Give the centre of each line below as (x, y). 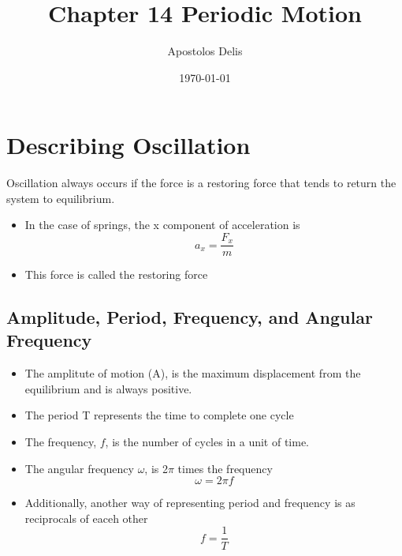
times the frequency (225, 468)
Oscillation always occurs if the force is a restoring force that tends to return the (201, 183)
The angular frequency (79, 468)
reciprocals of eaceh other (86, 518)
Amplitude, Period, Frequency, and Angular (190, 317)
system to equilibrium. (61, 198)
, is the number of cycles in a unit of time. (207, 442)
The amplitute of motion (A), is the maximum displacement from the (193, 373)
